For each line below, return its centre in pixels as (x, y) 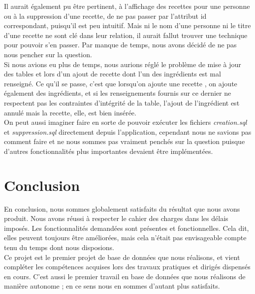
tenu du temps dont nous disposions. (59, 247)
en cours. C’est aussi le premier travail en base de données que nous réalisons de (125, 276)
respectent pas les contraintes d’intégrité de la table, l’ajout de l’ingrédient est (122, 102)
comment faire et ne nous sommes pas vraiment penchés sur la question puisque (125, 141)
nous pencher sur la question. (48, 54)
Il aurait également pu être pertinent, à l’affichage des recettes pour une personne (127, 6)
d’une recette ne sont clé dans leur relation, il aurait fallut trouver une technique (126, 35)
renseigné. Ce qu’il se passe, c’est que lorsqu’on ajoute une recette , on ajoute (121, 83)
